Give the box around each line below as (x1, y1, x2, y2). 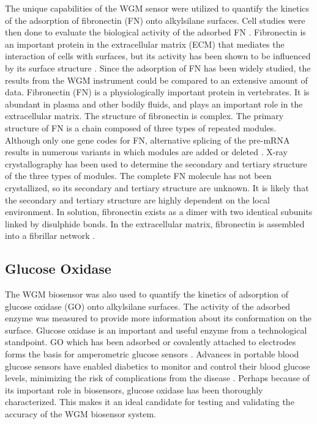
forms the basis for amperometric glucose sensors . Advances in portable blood (5, 348, 299, 360)
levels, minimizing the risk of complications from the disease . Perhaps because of (5, 371, 310, 384)
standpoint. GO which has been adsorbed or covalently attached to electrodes (5, 335, 296, 348)
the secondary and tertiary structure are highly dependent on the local (5, 193, 270, 206)
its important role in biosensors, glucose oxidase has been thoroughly (5, 383, 263, 396)
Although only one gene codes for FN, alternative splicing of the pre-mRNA (5, 133, 290, 146)
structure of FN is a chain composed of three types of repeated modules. (5, 121, 277, 134)
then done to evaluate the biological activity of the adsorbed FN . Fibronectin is (5, 26, 306, 38)
